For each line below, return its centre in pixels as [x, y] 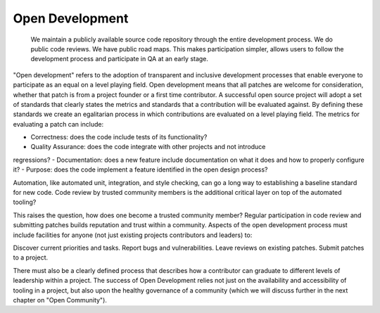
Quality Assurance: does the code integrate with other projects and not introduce [148, 147]
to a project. [31, 257]
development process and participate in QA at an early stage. [120, 59]
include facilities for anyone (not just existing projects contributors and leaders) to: [133, 235]
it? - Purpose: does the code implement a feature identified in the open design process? [140, 170]
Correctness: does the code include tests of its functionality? [119, 137]
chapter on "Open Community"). [60, 300]
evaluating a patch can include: [58, 124]
